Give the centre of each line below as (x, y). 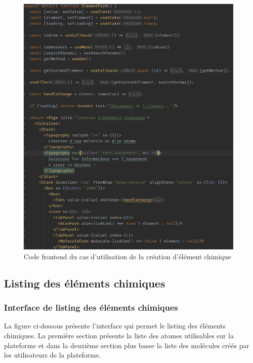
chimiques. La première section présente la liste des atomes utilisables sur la (119, 336)
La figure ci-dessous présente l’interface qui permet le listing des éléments (115, 326)
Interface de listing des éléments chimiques (91, 307)
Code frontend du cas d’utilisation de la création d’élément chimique (127, 256)
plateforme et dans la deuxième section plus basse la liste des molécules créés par (127, 345)
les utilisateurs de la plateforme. (52, 355)
